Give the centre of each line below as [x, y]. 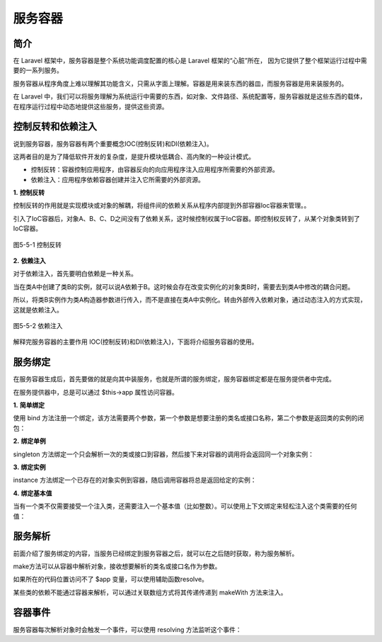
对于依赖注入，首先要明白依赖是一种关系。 [75, 274]
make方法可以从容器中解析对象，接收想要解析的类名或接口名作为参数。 [117, 566]
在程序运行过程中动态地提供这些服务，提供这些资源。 [91, 106]
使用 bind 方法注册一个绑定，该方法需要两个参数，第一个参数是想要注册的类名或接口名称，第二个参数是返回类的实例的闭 [189, 418]
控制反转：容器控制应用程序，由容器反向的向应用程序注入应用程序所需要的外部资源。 [155, 169]
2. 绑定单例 [29, 441]
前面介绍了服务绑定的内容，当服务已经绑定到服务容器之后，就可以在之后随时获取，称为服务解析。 [156, 553]
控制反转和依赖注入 [55, 126]
